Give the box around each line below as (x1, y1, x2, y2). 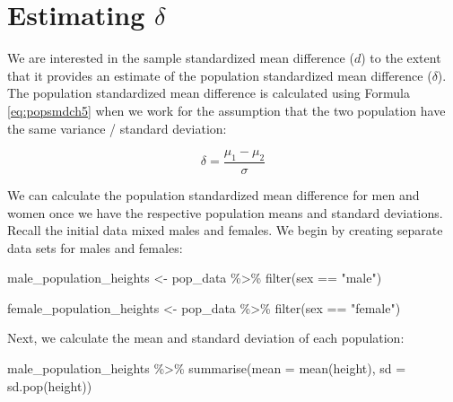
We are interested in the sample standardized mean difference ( (7, 48, 354, 67)
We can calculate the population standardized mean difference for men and (7, 185, 420, 204)
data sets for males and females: (7, 238, 183, 257)
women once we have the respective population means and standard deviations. (7, 203, 443, 222)
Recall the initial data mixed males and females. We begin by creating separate (7, 221, 443, 240)
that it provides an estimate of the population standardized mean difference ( (7, 66, 432, 84)
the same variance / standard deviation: (7, 118, 227, 137)
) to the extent (361, 48, 441, 67)
